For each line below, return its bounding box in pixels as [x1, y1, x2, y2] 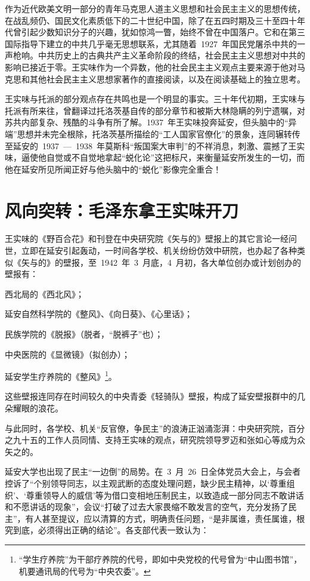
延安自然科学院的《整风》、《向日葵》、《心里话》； [5, 308, 193, 320]
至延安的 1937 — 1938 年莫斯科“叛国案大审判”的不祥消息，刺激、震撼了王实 [5, 139, 305, 152]
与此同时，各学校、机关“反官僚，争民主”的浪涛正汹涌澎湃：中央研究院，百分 [5, 422, 305, 434]
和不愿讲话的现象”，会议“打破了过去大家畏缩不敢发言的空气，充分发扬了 [5, 500, 289, 513]
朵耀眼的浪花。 [5, 402, 63, 414]
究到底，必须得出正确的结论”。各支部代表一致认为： [5, 524, 209, 536]
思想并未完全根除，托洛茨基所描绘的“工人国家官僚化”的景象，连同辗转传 [17, 127, 300, 140]
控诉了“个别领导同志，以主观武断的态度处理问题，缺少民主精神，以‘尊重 [5, 477, 287, 489]
